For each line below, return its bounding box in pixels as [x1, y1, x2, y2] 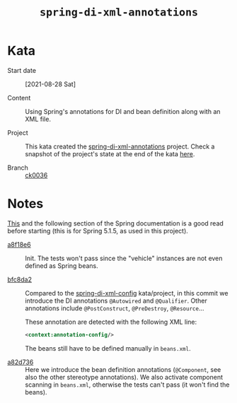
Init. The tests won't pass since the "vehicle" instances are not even [25, 254, 223, 262]
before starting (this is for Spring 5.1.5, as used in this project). [7, 226, 189, 235]
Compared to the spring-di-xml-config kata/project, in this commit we [25, 288, 229, 297]
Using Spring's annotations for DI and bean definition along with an [25, 107, 221, 115]
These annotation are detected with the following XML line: [25, 317, 197, 326]
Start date [7, 66, 37, 74]
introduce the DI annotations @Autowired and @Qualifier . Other [25, 296, 207, 305]
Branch [7, 163, 28, 172]
